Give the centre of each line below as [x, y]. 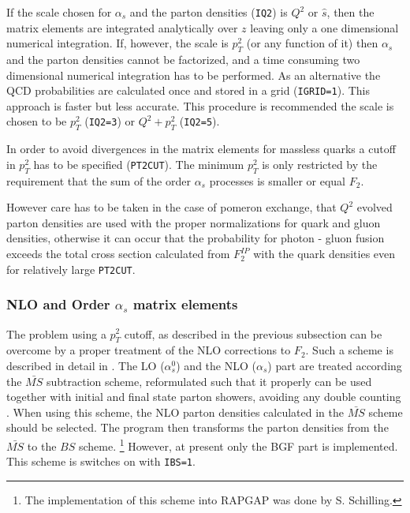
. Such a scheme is [349, 350]
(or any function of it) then [312, 43]
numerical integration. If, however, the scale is [117, 43]
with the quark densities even [324, 254]
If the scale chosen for [59, 12]
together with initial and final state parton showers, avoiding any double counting [204, 397]
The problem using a [56, 333]
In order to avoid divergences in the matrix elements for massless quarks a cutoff [201, 149]
